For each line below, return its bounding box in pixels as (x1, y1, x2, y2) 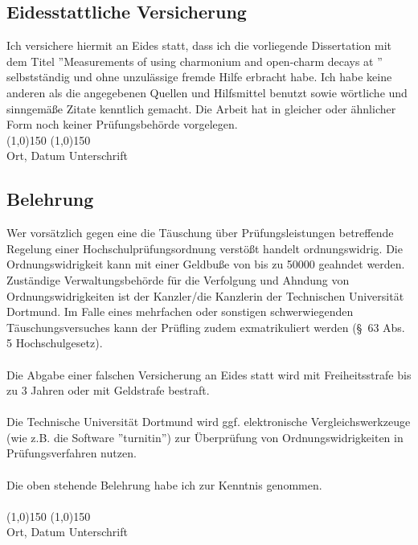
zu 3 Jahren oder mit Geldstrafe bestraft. (6, 382, 210, 399)
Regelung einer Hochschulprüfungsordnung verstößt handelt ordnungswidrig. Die (6, 240, 403, 256)
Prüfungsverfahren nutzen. (6, 445, 137, 461)
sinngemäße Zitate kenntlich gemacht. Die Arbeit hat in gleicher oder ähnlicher (6, 100, 396, 117)
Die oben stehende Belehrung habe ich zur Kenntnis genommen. (6, 476, 322, 493)
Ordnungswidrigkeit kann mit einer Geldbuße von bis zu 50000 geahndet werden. (6, 256, 405, 272)
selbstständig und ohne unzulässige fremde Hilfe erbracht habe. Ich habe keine (6, 68, 392, 85)
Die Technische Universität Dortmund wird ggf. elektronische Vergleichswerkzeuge (6, 413, 411, 430)
